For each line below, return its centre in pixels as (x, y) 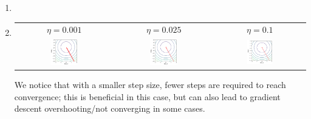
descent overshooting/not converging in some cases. (110, 108)
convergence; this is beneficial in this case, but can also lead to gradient (147, 96)
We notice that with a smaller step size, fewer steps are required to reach (150, 84)
